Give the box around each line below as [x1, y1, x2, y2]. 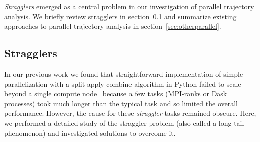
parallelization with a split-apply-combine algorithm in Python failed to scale [4, 78, 241, 89]
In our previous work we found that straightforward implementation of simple [4, 68, 243, 79]
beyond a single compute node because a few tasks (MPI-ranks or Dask [4, 88, 227, 99]
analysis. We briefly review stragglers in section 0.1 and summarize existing [4, 11, 237, 21]
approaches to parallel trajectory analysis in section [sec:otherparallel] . [4, 21, 221, 31]
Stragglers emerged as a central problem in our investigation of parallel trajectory [4, 1, 254, 11]
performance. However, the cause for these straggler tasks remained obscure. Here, [4, 108, 256, 118]
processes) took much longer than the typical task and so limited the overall [4, 98, 238, 108]
